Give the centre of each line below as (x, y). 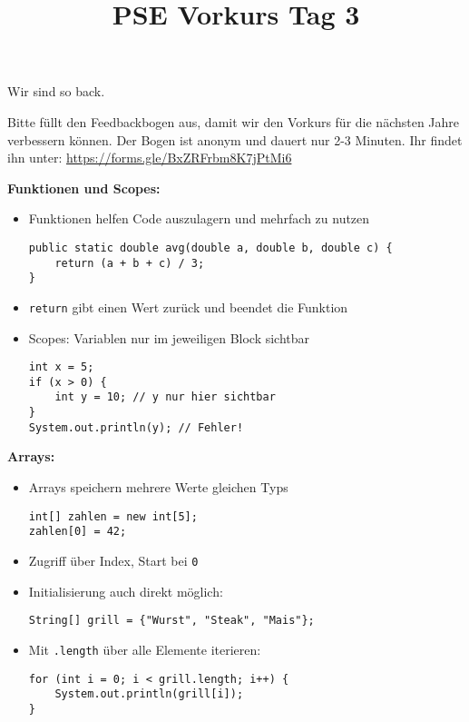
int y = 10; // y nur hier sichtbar (165, 397)
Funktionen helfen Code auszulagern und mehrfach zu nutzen (199, 218)
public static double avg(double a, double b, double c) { (210, 247)
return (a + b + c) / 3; (130, 263)
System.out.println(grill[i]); (149, 694)
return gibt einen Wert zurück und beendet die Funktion (188, 307)
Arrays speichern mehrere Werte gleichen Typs (158, 487)
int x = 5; (61, 367)
